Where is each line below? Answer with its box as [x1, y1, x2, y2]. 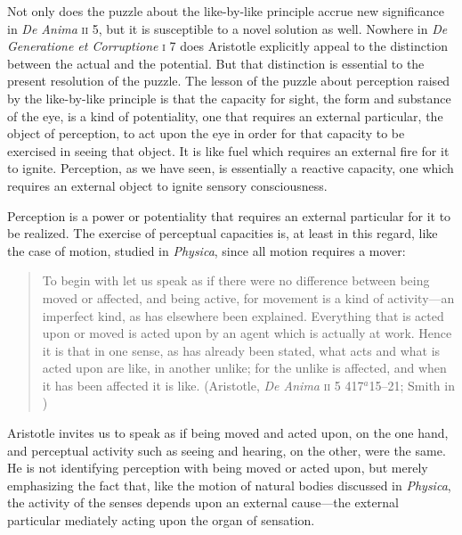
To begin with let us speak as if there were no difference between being [42, 271, 430, 290]
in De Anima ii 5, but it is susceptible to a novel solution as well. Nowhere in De [7, 19, 448, 37]
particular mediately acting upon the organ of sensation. [7, 511, 315, 530]
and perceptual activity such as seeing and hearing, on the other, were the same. [7, 440, 446, 459]
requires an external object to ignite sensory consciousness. [7, 176, 328, 194]
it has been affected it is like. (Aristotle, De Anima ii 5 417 [42, 375, 364, 394]
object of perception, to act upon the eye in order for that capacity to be [7, 124, 405, 143]
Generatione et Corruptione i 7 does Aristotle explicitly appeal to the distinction [7, 37, 449, 55]
